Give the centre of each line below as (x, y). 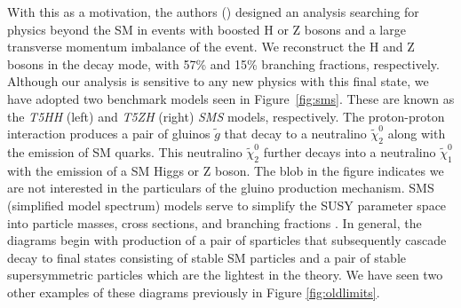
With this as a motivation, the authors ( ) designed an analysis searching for (213, 12)
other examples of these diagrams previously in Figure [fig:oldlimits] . (194, 292)
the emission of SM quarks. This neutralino (125, 151)
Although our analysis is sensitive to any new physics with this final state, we (218, 81)
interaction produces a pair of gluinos (109, 134)
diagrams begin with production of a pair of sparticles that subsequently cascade (227, 240)
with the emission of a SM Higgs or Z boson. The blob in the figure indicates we (226, 170)
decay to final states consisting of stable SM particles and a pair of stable (207, 257)
